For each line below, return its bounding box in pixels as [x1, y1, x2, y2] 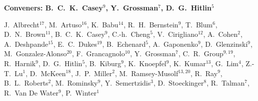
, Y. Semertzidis [100, 78, 151, 88]
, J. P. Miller [71, 68, 112, 78]
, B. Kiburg [85, 58, 121, 68]
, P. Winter [61, 87, 97, 98]
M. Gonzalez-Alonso [4, 48, 67, 59]
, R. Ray [190, 68, 218, 78]
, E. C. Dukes [53, 38, 97, 49]
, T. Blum [181, 19, 213, 29]
